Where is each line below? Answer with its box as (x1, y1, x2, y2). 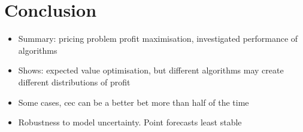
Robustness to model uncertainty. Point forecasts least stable (18, 116, 242, 128)
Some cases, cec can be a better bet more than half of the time (18, 96, 249, 108)
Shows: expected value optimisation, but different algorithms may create (18, 64, 284, 76)
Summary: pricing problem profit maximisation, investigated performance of (18, 32, 298, 45)
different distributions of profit (18, 75, 131, 88)
